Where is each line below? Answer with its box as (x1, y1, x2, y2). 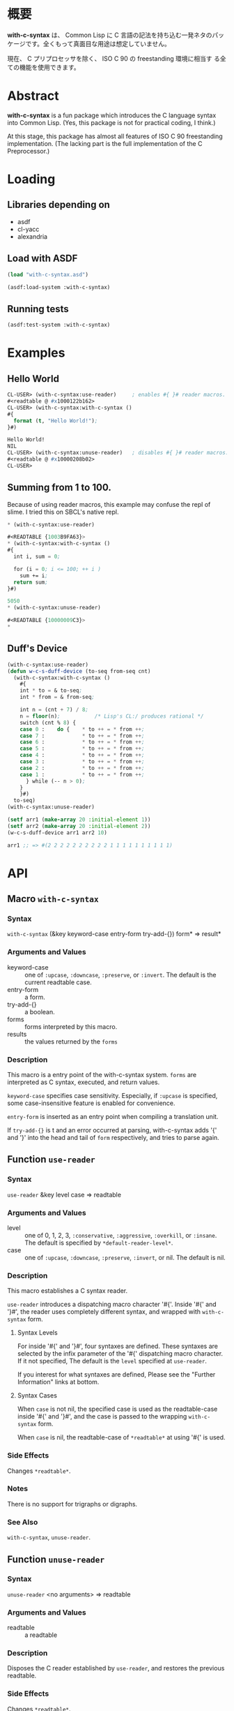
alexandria (17, 232, 47, 241)
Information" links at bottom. (17, 1378, 100, 1386)
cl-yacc (17, 225, 40, 233)
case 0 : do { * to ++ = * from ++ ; (19, 725, 145, 733)
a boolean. (24, 1007, 56, 1016)
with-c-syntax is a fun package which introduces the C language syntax (7, 111, 217, 119)
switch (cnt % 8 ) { (19, 719, 77, 726)
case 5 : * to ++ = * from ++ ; (19, 745, 145, 753)
